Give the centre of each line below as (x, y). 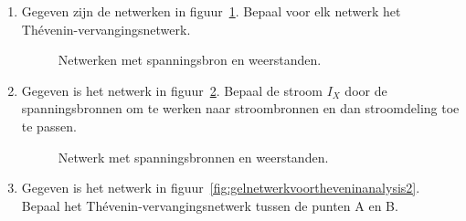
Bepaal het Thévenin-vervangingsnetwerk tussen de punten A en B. (210, 205)
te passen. (49, 126)
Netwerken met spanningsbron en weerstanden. (190, 60)
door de (366, 90)
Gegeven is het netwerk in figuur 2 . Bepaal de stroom (172, 90)
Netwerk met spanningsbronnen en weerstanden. (193, 157)
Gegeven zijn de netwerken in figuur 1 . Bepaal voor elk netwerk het (211, 11)
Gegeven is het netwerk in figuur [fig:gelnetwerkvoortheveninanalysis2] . (221, 188)
